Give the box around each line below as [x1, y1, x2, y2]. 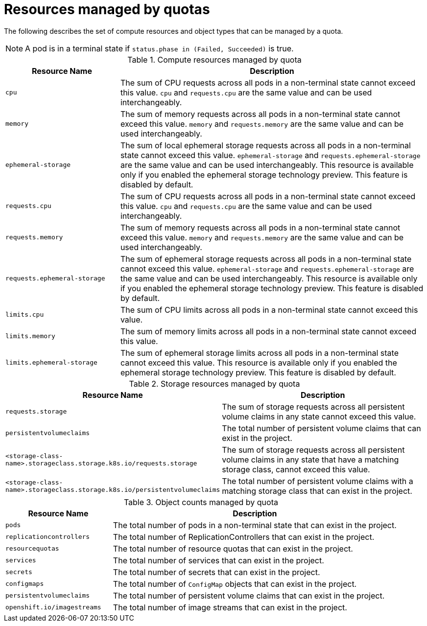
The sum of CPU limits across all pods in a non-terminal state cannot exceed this [120, 304, 418, 315]
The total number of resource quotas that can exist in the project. [113, 543, 353, 554]
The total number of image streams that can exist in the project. [113, 602, 347, 612]
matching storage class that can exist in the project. [222, 486, 412, 496]
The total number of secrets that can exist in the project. [113, 567, 320, 577]
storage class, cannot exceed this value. [222, 464, 370, 474]
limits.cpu [5, 311, 44, 319]
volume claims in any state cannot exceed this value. [222, 411, 416, 421]
